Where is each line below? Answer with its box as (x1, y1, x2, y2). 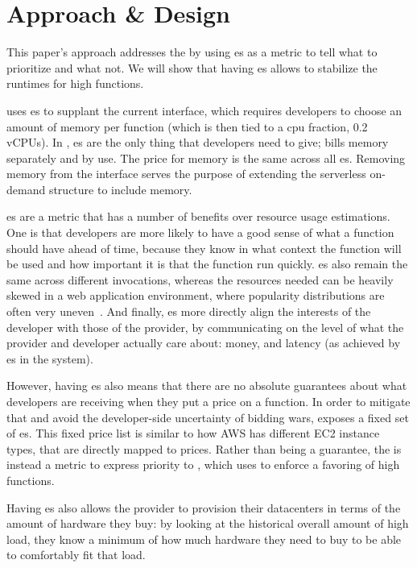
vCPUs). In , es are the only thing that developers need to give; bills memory (6, 134, 389, 151)
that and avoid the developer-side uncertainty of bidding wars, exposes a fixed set (6, 408, 409, 425)
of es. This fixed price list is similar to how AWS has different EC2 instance (6, 425, 380, 442)
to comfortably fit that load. (6, 546, 146, 563)
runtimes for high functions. (6, 75, 144, 92)
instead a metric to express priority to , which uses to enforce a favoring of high (6, 456, 400, 473)
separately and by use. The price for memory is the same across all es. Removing (6, 149, 406, 166)
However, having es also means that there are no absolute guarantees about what (6, 377, 407, 394)
